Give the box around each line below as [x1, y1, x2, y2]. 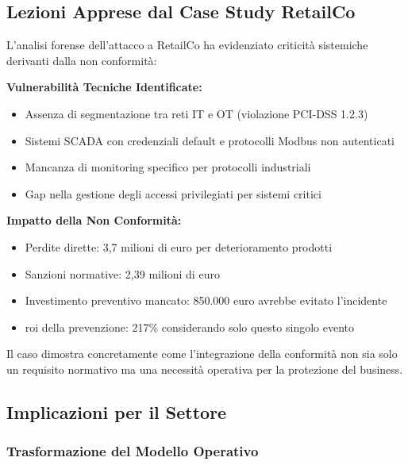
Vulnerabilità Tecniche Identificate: [6, 79, 202, 95]
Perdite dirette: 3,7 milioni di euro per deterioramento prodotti [25, 238, 333, 255]
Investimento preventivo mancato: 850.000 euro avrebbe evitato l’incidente [25, 292, 387, 309]
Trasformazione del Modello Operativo [6, 441, 259, 461]
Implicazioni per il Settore [6, 399, 227, 424]
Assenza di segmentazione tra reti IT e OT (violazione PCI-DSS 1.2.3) [25, 105, 368, 121]
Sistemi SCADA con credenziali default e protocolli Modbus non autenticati [25, 132, 395, 148]
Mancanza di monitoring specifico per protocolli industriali [25, 159, 311, 175]
